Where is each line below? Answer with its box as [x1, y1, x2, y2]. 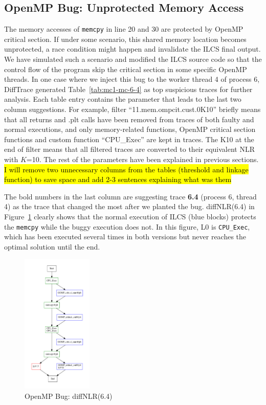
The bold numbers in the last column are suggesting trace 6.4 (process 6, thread [4, 191, 257, 201]
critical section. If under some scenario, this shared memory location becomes [4, 33, 247, 44]
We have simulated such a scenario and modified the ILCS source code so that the [4, 54, 262, 64]
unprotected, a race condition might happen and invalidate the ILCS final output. [4, 43, 261, 54]
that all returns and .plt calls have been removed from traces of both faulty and [4, 114, 254, 124]
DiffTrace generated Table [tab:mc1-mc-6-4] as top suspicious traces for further [4, 83, 253, 94]
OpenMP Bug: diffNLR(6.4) [25, 390, 113, 401]
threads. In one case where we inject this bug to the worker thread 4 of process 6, [4, 74, 260, 84]
